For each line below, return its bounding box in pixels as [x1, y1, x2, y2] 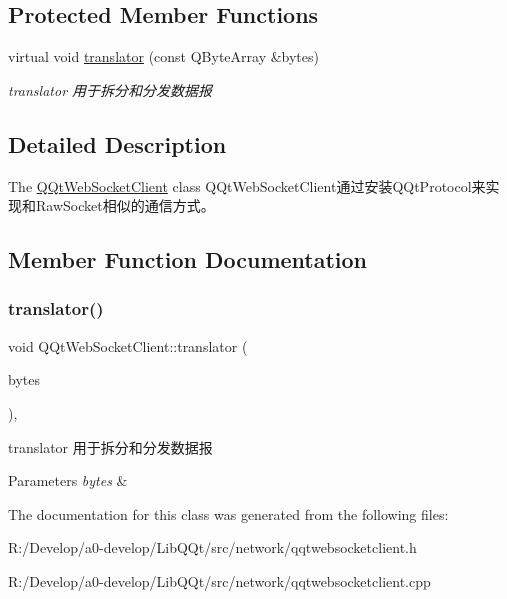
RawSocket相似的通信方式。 [35, 195, 215, 216]
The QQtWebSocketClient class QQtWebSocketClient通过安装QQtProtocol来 [8, 175, 486, 196]
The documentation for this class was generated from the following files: [8, 503, 449, 524]
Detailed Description [8, 128, 227, 159]
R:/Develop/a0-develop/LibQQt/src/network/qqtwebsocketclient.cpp [8, 570, 431, 591]
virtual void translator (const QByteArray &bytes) [8, 46, 319, 67]
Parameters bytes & [8, 470, 128, 491]
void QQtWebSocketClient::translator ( [8, 335, 248, 356]
